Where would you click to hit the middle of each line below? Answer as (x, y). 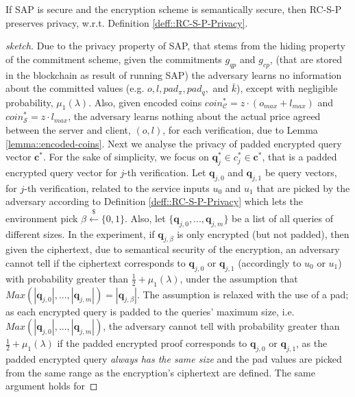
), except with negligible (287, 88)
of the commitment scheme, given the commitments (114, 59)
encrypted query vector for (61, 172)
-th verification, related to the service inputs (117, 188)
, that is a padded (299, 157)
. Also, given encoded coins (145, 102)
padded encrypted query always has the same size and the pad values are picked (174, 358)
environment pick (42, 218)
